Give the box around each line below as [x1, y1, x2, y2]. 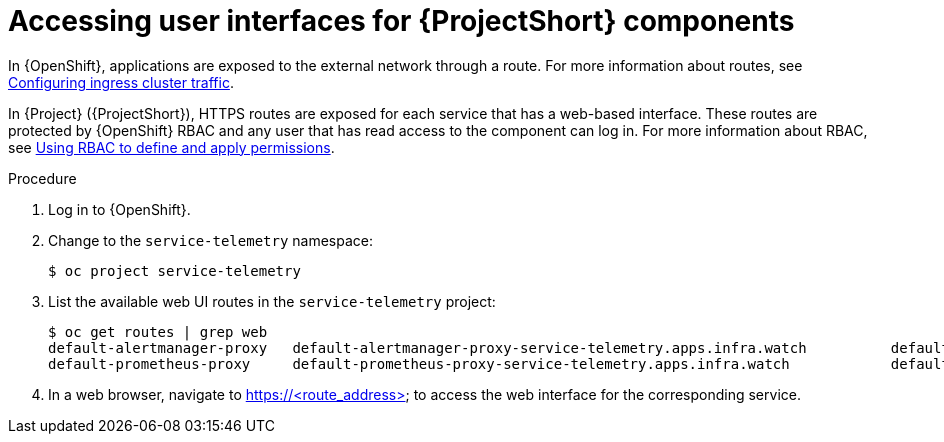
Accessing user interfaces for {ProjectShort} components [8, 4, 795, 38]
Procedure [8, 169, 77, 187]
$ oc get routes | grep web [48, 323, 268, 340]
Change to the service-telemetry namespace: [48, 231, 374, 249]
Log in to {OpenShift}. [48, 200, 191, 218]
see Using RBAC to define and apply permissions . [8, 138, 335, 156]
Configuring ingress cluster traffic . [8, 73, 234, 91]
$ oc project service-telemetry [48, 262, 301, 279]
